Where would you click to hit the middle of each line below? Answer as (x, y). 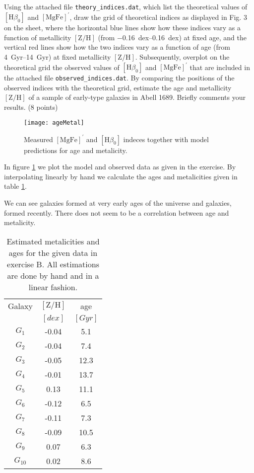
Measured (38, 139)
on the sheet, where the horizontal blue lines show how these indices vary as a (122, 28)
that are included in (220, 67)
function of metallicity (38, 37)
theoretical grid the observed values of (62, 67)
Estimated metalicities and (53, 241)
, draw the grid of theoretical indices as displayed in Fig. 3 (158, 17)
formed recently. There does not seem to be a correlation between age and (117, 212)
